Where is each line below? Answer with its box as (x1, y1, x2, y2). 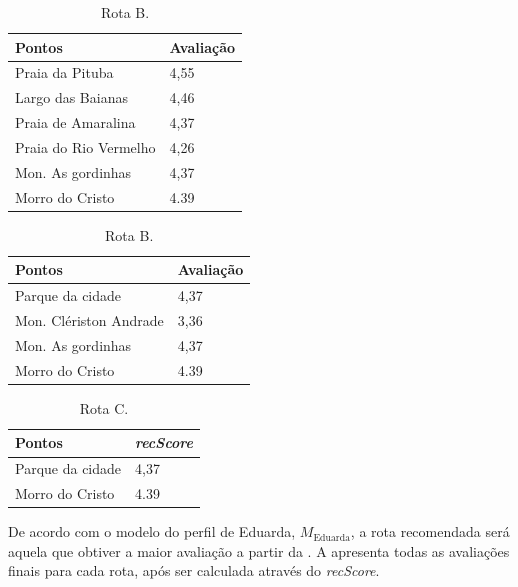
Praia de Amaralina (15, 112, 136, 133)
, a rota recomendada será (350, 521, 510, 542)
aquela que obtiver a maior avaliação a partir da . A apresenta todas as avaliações (8, 540, 510, 561)
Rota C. (79, 397, 129, 418)
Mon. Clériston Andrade (15, 310, 164, 331)
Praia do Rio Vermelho (15, 136, 156, 157)
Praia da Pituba (15, 62, 114, 83)
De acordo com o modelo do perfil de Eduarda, (8, 521, 296, 542)
